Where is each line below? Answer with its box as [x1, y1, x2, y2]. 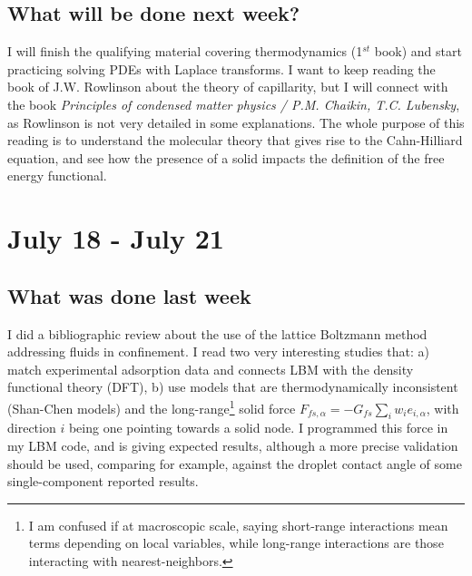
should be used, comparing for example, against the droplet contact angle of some [7, 454, 462, 473]
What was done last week [7, 281, 251, 309]
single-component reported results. [7, 472, 199, 491]
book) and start [374, 42, 462, 61]
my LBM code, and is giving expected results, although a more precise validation [7, 435, 458, 454]
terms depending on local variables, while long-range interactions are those [28, 533, 444, 552]
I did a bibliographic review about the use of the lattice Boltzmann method [7, 324, 428, 343]
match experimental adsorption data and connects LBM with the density [7, 359, 414, 378]
